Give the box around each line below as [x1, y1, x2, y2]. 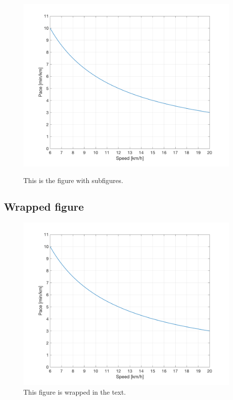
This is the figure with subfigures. [23, 175, 123, 185]
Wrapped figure [4, 199, 84, 214]
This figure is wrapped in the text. [23, 386, 126, 397]
